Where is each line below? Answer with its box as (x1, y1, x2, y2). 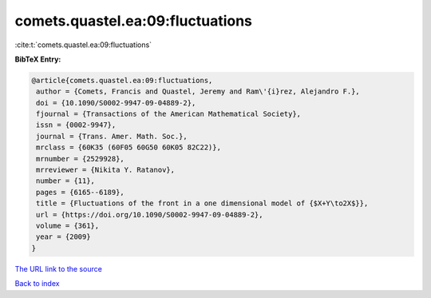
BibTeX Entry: (14, 54, 61, 64)
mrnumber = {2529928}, (36, 154, 125, 163)
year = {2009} (36, 232, 91, 241)
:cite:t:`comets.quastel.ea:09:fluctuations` (14, 40, 152, 50)
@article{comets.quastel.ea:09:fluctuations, (31, 76, 213, 85)
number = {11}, (36, 177, 96, 185)
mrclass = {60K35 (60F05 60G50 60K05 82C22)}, (36, 143, 221, 152)
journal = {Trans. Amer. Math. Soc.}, (36, 132, 188, 141)
